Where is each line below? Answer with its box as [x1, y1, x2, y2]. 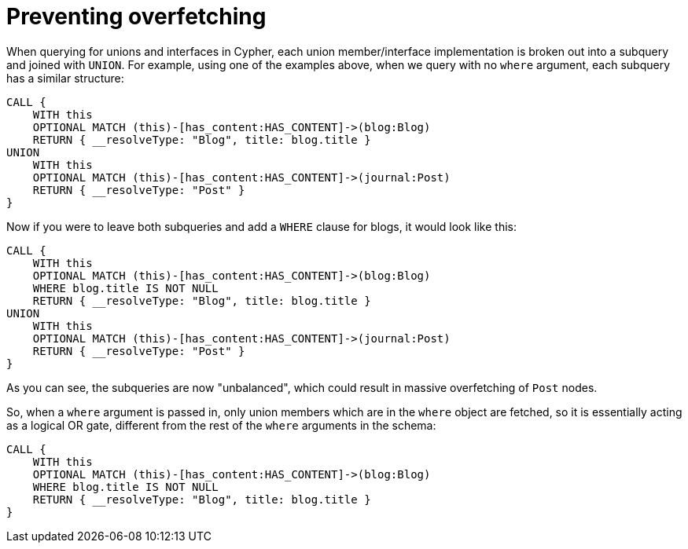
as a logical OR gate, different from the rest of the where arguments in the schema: [6, 418, 436, 432]
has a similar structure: [6, 71, 124, 85]
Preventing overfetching [6, 3, 267, 30]
